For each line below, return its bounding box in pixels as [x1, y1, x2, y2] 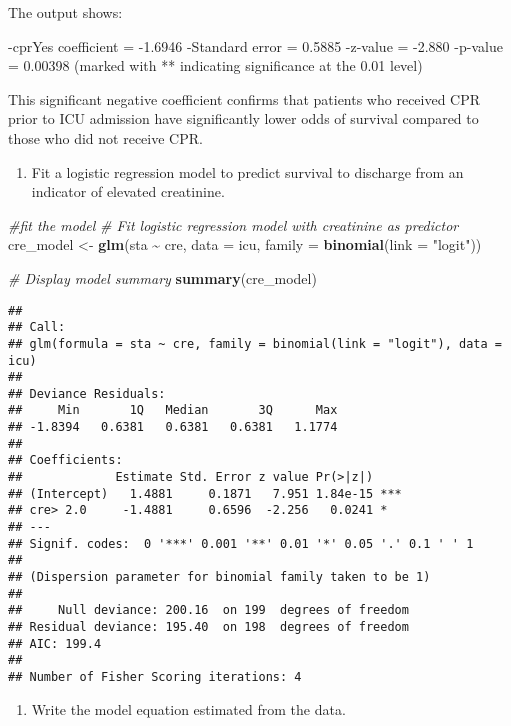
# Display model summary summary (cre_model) [8, 267, 317, 288]
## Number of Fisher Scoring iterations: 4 [8, 669, 302, 684]
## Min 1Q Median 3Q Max [8, 403, 338, 418]
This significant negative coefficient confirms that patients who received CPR [8, 88, 481, 109]
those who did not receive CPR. [8, 127, 203, 148]
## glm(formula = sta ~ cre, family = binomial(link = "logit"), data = [8, 336, 502, 351]
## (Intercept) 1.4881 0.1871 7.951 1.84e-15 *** [8, 486, 402, 501]
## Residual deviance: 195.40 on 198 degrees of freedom [8, 620, 409, 634]
